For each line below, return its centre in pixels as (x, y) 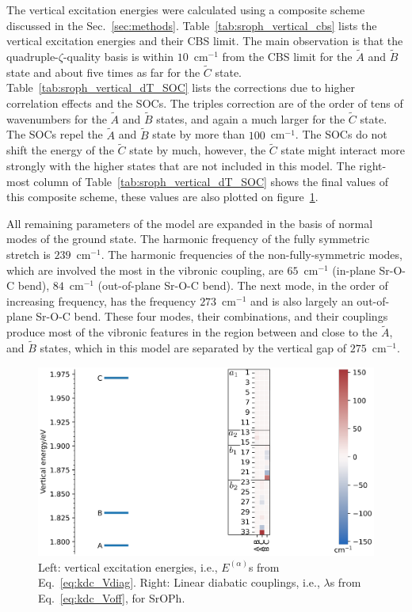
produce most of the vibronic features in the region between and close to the (192, 332)
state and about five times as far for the (103, 72)
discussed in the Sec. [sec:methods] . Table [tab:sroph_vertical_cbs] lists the (192, 25)
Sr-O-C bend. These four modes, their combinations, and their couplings (212, 316)
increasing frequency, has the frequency (101, 300)
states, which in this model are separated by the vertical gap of (193, 348)
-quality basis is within (118, 56)
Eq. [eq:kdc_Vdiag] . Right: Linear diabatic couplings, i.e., (179, 582)
